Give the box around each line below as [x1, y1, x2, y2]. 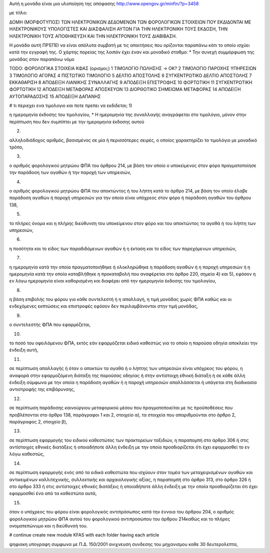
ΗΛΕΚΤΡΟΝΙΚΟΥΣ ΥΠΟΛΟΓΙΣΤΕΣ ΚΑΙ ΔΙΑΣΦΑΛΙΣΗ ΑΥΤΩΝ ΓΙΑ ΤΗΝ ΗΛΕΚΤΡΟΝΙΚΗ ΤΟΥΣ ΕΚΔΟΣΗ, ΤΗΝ [9, 26, 227, 32]
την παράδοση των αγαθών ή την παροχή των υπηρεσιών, [9, 169, 131, 175]
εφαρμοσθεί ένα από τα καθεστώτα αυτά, [9, 490, 97, 496]
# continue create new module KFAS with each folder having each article [9, 532, 159, 538]
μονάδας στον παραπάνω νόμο [9, 56, 74, 62]
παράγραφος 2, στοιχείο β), [9, 418, 67, 424]
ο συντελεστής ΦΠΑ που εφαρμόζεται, [9, 321, 91, 327]
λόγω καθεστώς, [9, 451, 45, 457]
